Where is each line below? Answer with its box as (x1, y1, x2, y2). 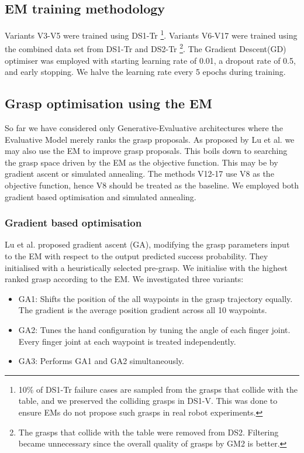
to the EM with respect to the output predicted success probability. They (5, 250, 268, 262)
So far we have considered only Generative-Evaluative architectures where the (5, 122, 283, 134)
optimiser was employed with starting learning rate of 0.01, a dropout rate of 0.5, (5, 54, 296, 66)
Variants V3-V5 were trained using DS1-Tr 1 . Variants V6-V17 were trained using (5, 28, 298, 41)
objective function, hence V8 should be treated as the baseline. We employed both (5, 179, 299, 191)
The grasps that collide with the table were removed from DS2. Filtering (18, 425, 279, 438)
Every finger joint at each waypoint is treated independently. (18, 335, 236, 347)
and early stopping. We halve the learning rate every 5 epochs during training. (5, 66, 286, 78)
